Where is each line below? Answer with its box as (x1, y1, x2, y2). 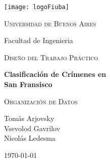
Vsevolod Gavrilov (4, 123, 61, 133)
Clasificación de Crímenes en (4, 69, 106, 79)
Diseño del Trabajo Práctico (4, 52, 98, 62)
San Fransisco (4, 79, 52, 90)
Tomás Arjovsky (4, 113, 54, 124)
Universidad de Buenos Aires (4, 18, 96, 28)
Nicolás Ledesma (4, 133, 56, 143)
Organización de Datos (4, 96, 78, 106)
